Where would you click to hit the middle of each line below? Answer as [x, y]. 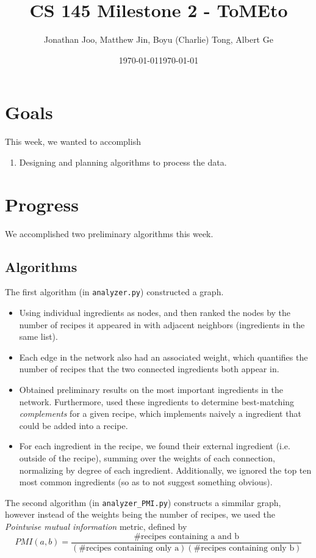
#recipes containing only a [129, 548]
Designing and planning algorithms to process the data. [123, 162]
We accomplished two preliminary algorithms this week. [109, 233]
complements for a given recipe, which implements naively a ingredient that [160, 413]
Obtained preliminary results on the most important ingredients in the [151, 389]
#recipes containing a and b [187, 536]
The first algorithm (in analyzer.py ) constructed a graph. [114, 292]
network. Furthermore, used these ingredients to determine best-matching [157, 401]
